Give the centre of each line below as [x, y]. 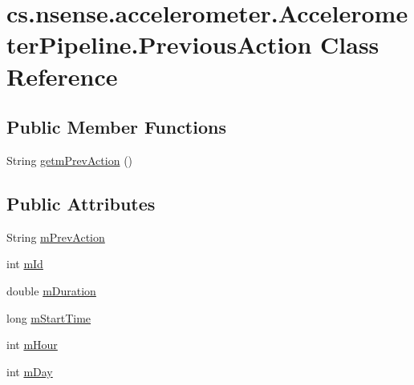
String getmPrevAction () [70, 160]
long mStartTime [49, 317]
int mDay [30, 371]
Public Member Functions [116, 127]
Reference [62, 76]
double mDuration [51, 290]
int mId [25, 264]
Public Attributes [81, 203]
